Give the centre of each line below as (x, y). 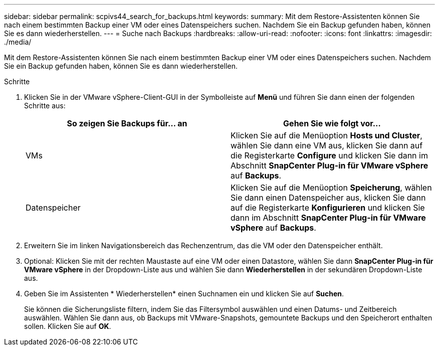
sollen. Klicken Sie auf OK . (68, 326)
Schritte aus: (45, 106)
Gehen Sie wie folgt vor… (332, 123)
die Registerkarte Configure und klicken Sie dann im (329, 155)
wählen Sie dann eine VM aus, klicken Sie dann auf (327, 145)
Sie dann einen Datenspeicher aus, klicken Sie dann (328, 198)
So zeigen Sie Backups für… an (127, 123)
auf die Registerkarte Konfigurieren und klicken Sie (328, 208)
